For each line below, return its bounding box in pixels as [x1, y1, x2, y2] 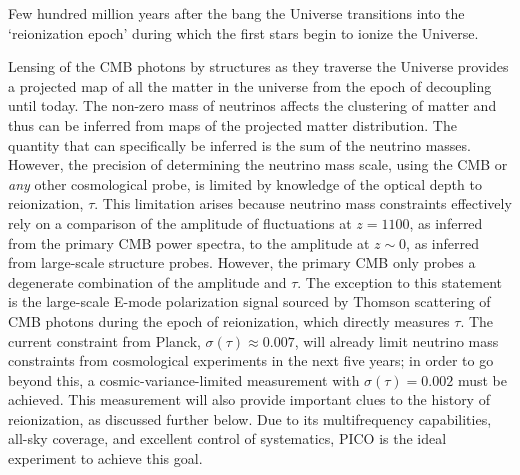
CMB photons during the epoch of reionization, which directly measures [8, 310, 450, 331]
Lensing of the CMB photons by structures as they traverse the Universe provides [8, 56, 509, 77]
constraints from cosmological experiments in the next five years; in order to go [8, 350, 494, 371]
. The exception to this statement [297, 271, 502, 292]
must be [457, 369, 507, 390]
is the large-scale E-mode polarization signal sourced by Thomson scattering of [8, 291, 491, 312]
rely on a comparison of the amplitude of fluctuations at [8, 212, 352, 233]
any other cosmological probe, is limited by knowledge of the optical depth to [8, 173, 482, 194]
